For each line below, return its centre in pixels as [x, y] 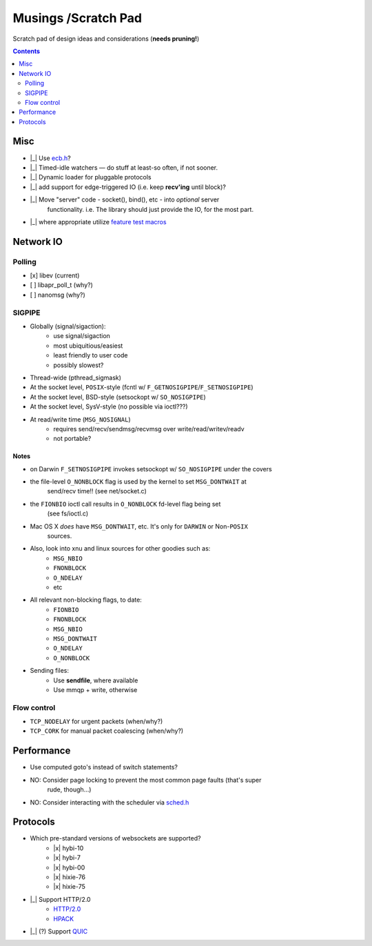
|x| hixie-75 [69, 887]
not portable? [72, 439]
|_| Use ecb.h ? [51, 158]
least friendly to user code [91, 355]
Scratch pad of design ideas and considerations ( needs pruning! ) [106, 39]
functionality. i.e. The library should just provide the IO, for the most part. [151, 209]
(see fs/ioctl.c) [68, 513]
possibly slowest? [79, 365]
